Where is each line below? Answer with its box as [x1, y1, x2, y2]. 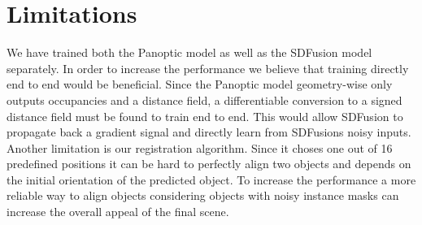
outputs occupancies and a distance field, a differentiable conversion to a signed [7, 91, 402, 108]
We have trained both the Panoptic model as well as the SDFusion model [7, 44, 372, 61]
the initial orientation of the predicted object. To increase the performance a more [7, 171, 416, 188]
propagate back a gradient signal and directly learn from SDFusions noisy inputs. [7, 123, 411, 141]
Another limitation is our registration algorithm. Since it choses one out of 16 [7, 139, 393, 156]
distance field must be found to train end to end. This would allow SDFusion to [7, 107, 403, 124]
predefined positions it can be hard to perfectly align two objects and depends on [7, 155, 411, 172]
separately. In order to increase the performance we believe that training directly [7, 59, 409, 76]
